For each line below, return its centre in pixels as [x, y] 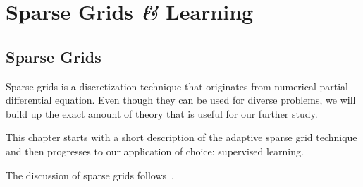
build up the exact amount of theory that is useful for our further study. [162, 113]
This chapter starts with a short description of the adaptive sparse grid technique [181, 137]
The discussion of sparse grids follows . [90, 175]
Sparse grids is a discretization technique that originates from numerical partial [177, 86]
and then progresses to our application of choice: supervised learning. [155, 151]
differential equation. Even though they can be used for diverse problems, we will [181, 100]
